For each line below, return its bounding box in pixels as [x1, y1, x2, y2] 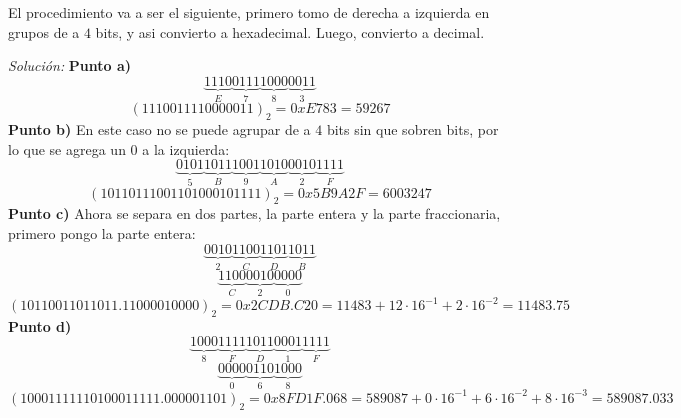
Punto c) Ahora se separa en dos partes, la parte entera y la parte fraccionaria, [8, 203, 501, 224]
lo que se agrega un [8, 138, 126, 159]
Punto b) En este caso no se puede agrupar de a [8, 119, 311, 140]
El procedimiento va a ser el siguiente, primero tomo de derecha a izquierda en [8, 2, 490, 22]
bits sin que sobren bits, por [326, 119, 499, 140]
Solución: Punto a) [8, 55, 132, 76]
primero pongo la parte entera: [8, 223, 196, 244]
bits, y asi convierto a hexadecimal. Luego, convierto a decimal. [95, 21, 485, 42]
